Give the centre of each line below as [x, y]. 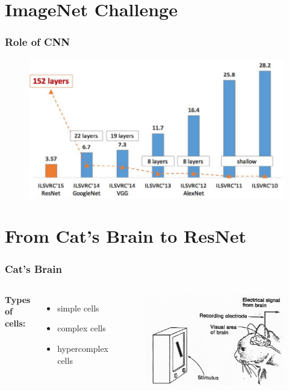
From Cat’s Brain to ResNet [126, 236]
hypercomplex [83, 349]
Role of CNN [38, 42]
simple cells [78, 308]
